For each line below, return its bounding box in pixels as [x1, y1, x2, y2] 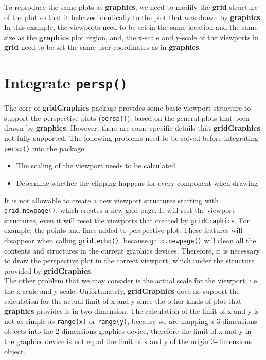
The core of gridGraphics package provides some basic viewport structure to [4, 102, 251, 113]
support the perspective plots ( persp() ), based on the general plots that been [4, 112, 250, 123]
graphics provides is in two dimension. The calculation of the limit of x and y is [4, 305, 259, 316]
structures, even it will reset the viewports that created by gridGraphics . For [4, 214, 250, 225]
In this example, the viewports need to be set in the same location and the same [4, 22, 258, 32]
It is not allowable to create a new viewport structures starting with [4, 194, 219, 205]
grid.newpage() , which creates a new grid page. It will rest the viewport [4, 205, 235, 215]
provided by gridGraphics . [4, 265, 93, 276]
